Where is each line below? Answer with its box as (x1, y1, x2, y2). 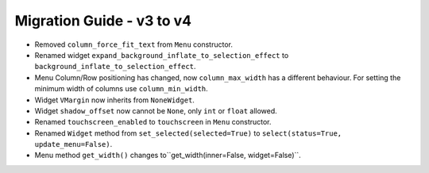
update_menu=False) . (34, 140, 113, 149)
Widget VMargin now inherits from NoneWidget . (34, 95, 195, 105)
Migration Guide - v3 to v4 (14, 12, 192, 29)
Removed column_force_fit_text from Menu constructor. (34, 40, 234, 49)
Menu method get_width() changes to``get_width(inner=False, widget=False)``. (34, 151, 301, 160)
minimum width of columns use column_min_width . (34, 84, 208, 94)
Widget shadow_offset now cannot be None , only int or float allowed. (34, 106, 277, 115)
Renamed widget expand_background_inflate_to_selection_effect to (34, 50, 289, 60)
